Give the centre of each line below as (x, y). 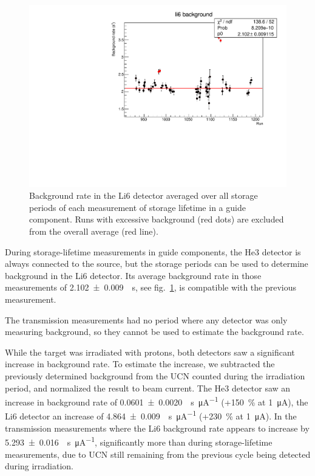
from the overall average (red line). (94, 231)
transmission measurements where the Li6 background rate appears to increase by (157, 428)
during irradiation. (39, 466)
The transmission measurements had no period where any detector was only (146, 319)
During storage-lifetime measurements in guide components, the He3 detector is (153, 251)
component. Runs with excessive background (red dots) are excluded (157, 219)
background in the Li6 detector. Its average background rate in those (133, 275)
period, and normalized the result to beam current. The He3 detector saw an (148, 388)
